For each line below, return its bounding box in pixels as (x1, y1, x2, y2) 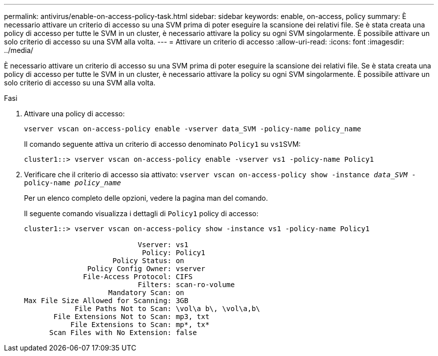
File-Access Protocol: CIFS (83, 273, 193, 281)
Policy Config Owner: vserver (87, 265, 205, 273)
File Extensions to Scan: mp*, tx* (70, 321, 209, 329)
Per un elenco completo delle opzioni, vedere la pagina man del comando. (24, 194, 268, 202)
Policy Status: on (112, 257, 184, 265)
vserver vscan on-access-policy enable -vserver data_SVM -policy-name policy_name (24, 125, 361, 133)
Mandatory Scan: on (108, 289, 184, 297)
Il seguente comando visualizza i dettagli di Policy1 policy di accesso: (24, 209, 258, 218)
